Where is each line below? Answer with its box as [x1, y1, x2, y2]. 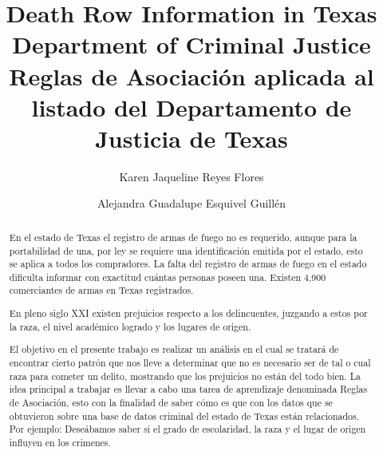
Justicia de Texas [95, 121, 288, 154]
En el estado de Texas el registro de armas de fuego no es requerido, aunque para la [9, 230, 357, 243]
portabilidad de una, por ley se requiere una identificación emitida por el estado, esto [9, 243, 363, 257]
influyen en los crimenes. [9, 435, 111, 449]
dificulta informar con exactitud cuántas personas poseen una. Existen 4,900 [9, 270, 326, 283]
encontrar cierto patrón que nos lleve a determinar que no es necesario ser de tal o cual [9, 355, 371, 369]
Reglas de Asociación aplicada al [9, 59, 374, 92]
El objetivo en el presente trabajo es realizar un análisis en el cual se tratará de [9, 342, 339, 356]
